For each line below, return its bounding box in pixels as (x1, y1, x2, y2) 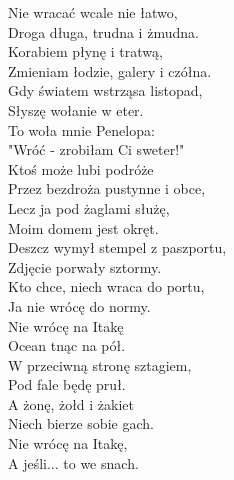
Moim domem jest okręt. (8, 217, 159, 238)
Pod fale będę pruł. (8, 374, 126, 395)
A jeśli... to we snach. (8, 452, 139, 473)
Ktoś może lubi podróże (8, 158, 154, 179)
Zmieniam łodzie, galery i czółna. (8, 60, 212, 81)
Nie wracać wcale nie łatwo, (8, 2, 178, 22)
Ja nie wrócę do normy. (8, 295, 151, 316)
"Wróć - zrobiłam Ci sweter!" (8, 139, 185, 160)
